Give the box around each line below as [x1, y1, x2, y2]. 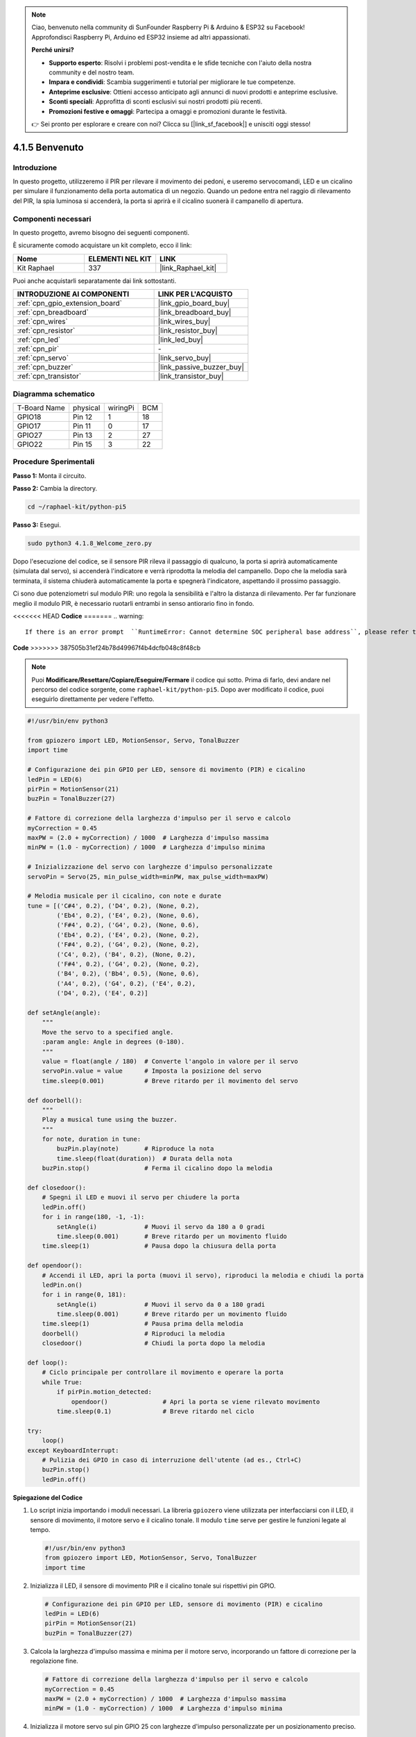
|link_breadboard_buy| [157, 308, 232, 318]
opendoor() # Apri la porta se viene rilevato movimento [71, 1397, 320, 1406]
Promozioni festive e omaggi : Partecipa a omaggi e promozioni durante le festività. [49, 107, 287, 115]
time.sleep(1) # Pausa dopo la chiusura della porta [42, 1242, 277, 1250]
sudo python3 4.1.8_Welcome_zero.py [27, 539, 153, 547]
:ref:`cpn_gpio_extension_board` [17, 299, 123, 308]
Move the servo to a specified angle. [42, 1028, 174, 1036]
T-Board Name [17, 403, 65, 413]
